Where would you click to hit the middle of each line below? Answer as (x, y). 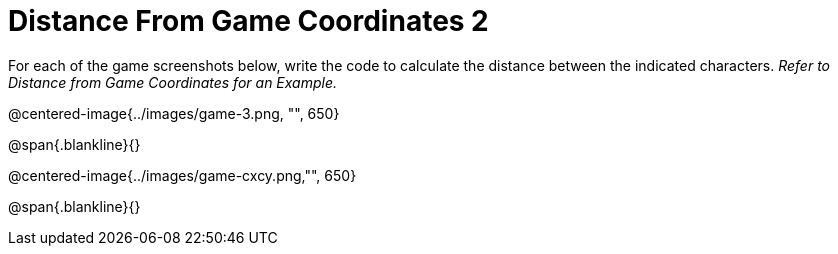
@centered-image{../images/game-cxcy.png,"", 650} (182, 175)
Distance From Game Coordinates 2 (248, 21)
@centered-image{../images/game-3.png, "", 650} (174, 113)
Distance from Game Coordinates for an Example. (173, 82)
